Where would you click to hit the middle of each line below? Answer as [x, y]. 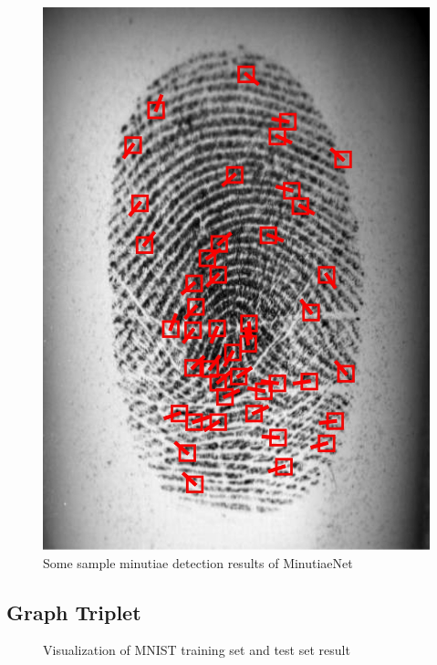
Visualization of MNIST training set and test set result [197, 650]
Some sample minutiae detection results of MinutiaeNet [198, 562]
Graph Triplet [74, 612]
